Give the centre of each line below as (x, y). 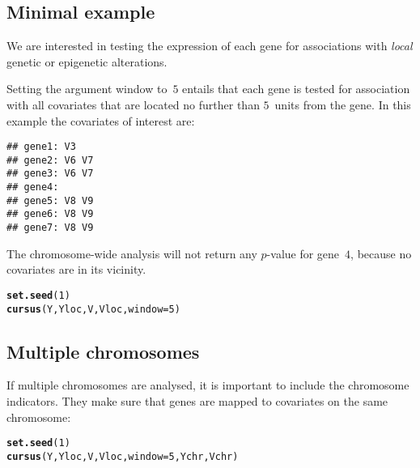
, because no (381, 253)
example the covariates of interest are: (101, 120)
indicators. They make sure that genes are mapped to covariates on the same (197, 401)
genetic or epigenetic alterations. (87, 61)
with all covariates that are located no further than (133, 104)
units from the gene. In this (343, 104)
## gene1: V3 (41, 147)
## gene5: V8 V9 (50, 200)
